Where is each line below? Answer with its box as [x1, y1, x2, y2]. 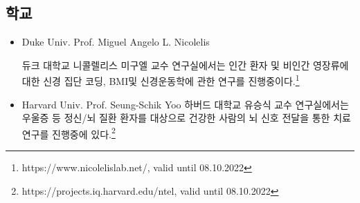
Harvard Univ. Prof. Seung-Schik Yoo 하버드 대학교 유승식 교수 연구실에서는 [21, 97, 349, 111]
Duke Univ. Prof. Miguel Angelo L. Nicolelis [21, 35, 210, 49]
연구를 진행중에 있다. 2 [21, 124, 116, 141]
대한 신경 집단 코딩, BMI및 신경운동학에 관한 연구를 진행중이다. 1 [21, 72, 300, 88]
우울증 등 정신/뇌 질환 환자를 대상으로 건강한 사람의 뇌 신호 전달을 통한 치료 [21, 110, 351, 125]
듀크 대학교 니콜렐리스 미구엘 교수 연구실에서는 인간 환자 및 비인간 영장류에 [21, 57, 349, 72]
